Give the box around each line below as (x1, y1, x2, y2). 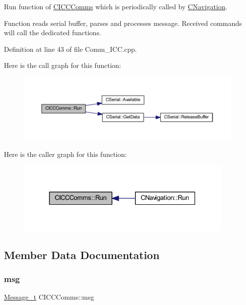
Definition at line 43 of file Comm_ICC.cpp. (4, 44, 137, 54)
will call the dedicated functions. (4, 27, 101, 38)
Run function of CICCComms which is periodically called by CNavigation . (4, 1, 227, 11)
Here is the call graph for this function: (4, 60, 121, 70)
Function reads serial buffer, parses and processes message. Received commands (4, 18, 242, 28)
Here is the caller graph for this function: (4, 149, 127, 159)
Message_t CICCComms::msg (4, 292, 94, 302)
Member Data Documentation (4, 247, 160, 262)
